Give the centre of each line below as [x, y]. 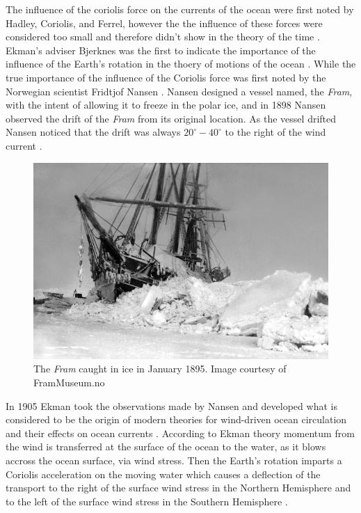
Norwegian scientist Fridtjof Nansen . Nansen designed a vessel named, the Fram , [179, 91]
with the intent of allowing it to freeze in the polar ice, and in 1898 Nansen [166, 105]
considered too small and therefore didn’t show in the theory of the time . [163, 37]
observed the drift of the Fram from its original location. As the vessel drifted [171, 118]
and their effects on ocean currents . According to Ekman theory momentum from [180, 433]
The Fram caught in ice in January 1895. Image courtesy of [160, 369]
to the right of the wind [275, 132]
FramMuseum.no [69, 382]
